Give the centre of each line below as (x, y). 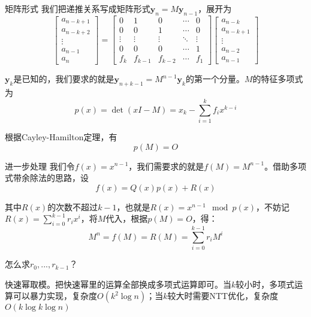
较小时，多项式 (265, 284)
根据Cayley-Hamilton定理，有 (61, 136)
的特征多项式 (278, 79)
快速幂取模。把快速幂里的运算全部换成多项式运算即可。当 (118, 284)
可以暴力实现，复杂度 (55, 296)
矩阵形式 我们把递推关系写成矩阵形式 (78, 8)
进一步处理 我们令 (40, 166)
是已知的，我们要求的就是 (64, 79)
